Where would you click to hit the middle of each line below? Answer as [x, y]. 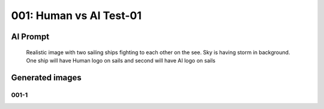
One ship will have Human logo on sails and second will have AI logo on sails [121, 60]
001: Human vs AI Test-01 [76, 15]
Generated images [46, 77]
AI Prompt [30, 37]
